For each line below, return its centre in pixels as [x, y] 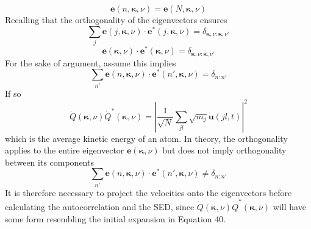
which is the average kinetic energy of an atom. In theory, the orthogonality [146, 138]
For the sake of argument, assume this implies [91, 62]
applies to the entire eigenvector [65, 150]
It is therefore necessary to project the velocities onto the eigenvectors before [148, 192]
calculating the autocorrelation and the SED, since [100, 207]
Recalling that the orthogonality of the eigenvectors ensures [116, 19]
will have [289, 207]
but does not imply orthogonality [224, 150]
